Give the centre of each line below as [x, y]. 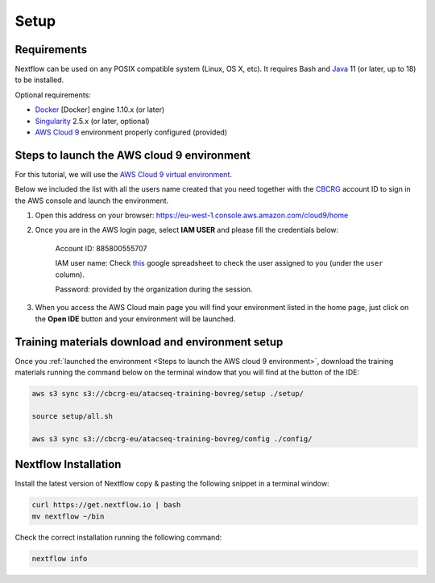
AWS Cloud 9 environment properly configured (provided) [131, 132]
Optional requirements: [53, 95]
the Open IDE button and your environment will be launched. [135, 319]
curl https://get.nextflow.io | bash [106, 505]
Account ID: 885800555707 [101, 248]
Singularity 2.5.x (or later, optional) [92, 121]
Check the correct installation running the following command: [118, 537]
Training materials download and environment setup [149, 342]
